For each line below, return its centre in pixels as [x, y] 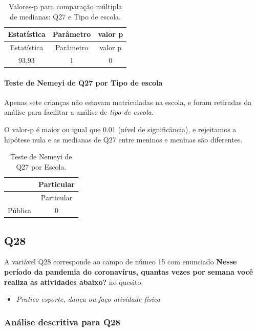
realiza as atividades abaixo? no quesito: [74, 282]
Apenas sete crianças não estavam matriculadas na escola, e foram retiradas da [128, 102]
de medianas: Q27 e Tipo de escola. [65, 16]
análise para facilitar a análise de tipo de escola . [79, 112]
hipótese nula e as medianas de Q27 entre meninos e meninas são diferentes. [123, 139]
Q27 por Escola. [41, 166]
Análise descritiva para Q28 [62, 322]
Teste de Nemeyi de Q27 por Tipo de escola [83, 82]
